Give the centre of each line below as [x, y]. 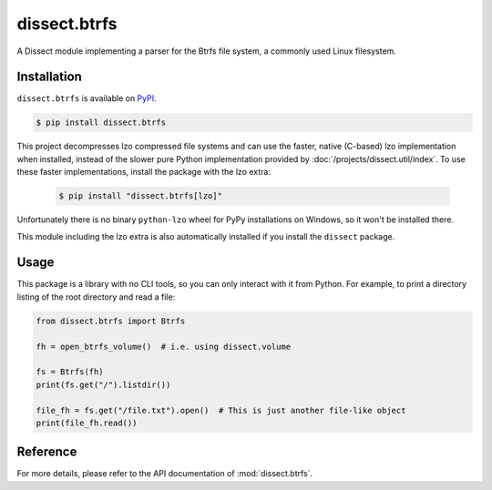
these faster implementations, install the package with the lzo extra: [143, 172]
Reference [47, 452]
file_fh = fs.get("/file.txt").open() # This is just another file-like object [221, 410]
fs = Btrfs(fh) [70, 372]
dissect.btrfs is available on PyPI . [87, 98]
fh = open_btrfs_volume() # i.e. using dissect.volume [164, 347]
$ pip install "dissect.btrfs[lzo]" [141, 196]
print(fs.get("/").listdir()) [103, 384]
